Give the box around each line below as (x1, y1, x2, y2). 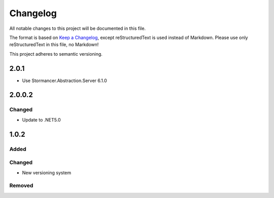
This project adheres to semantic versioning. (9, 51, 102, 57)
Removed (9, 182, 33, 189)
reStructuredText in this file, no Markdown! (9, 42, 99, 48)
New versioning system (22, 170, 72, 176)
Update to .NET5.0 (22, 116, 61, 123)
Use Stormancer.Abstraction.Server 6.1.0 (22, 77, 108, 84)
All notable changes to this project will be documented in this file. (9, 25, 146, 31)
